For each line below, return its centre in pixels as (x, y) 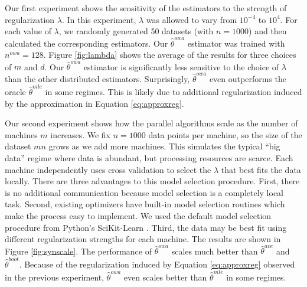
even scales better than (165, 277)
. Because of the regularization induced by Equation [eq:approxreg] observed (157, 264)
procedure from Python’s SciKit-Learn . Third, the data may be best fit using (146, 227)
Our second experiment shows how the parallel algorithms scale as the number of (151, 123)
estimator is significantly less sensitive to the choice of (181, 66)
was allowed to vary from (192, 19)
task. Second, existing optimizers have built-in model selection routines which (145, 204)
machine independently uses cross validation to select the (108, 169)
